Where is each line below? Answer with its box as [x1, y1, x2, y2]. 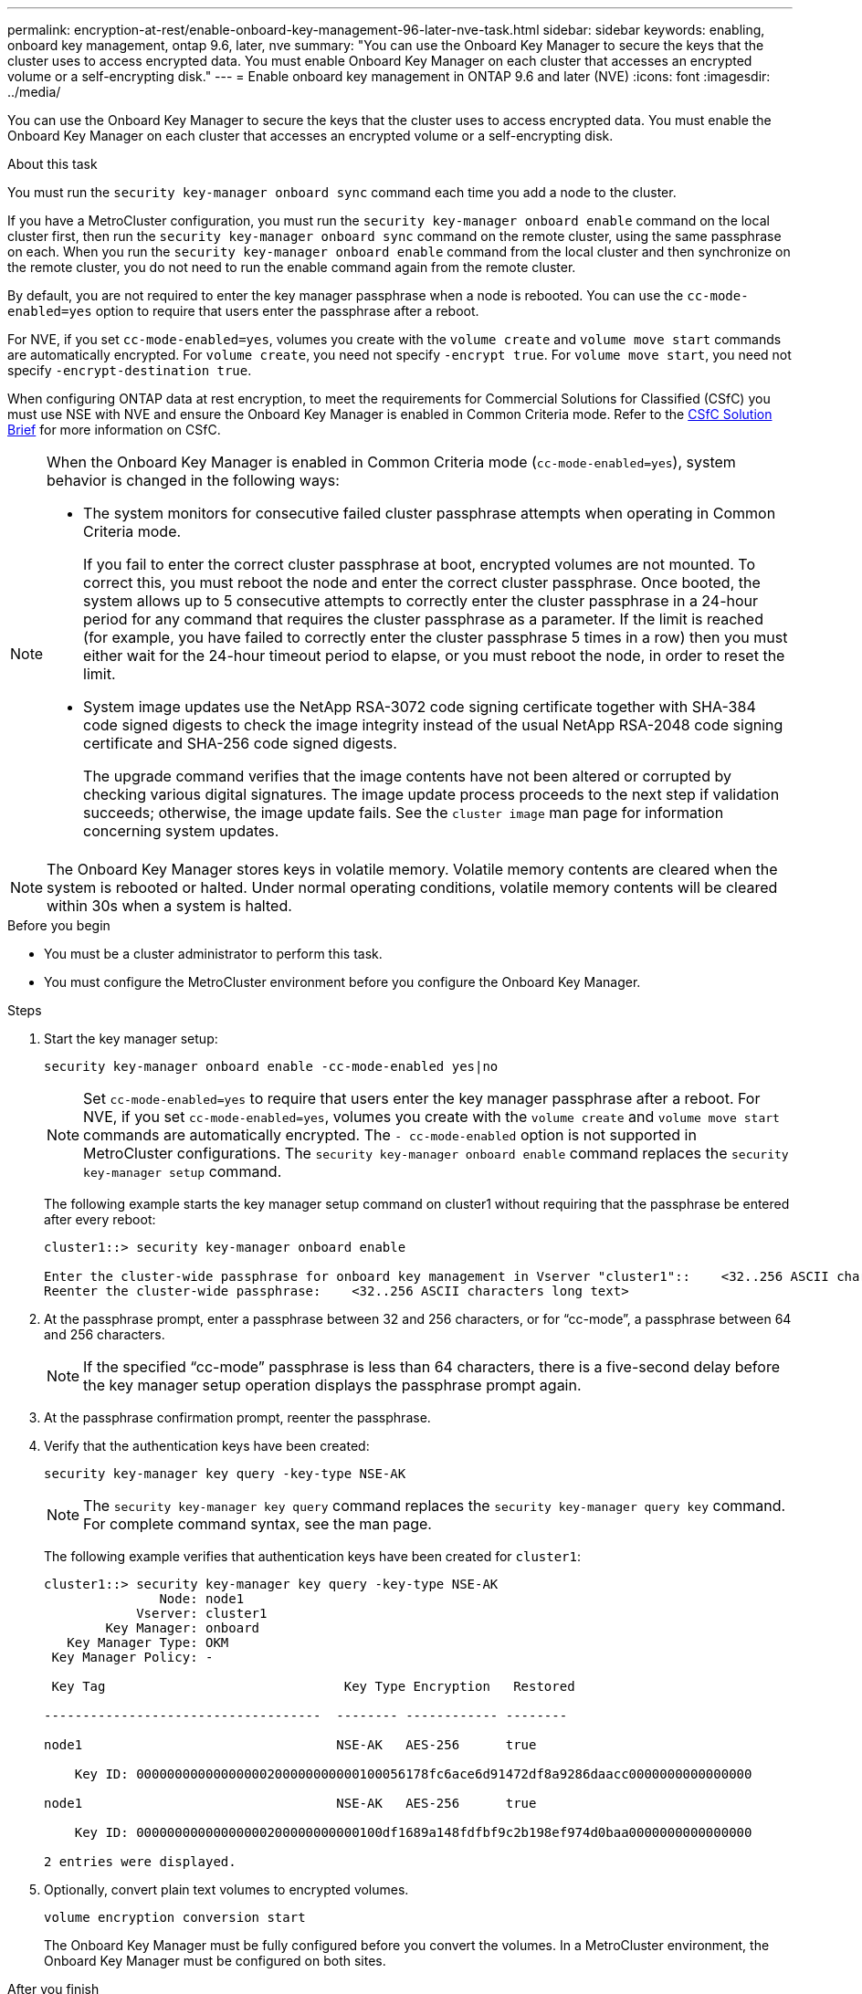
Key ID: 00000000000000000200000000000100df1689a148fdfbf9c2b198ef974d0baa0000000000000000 [74, 1825, 752, 1840]
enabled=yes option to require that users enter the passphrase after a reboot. [7, 303, 479, 319]
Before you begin [7, 918, 110, 933]
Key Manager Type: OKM [67, 1635, 229, 1650]
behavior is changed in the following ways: [47, 471, 340, 489]
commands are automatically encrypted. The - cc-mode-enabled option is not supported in [83, 1126, 697, 1144]
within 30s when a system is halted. [47, 897, 292, 915]
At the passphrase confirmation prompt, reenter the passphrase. [44, 1410, 431, 1425]
